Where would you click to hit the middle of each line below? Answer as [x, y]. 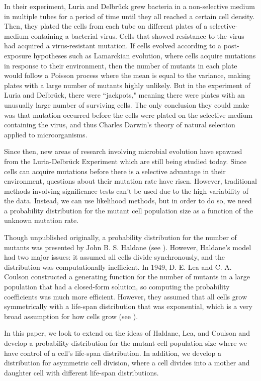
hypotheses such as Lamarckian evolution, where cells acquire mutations [145, 55]
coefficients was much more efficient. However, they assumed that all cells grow [125, 296]
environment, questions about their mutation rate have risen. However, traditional [130, 181]
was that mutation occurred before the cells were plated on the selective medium [128, 115]
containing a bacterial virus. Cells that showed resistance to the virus [138, 35]
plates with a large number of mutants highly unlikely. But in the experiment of [127, 85]
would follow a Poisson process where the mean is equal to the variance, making [127, 75]
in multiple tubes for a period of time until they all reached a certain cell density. [129, 16]
